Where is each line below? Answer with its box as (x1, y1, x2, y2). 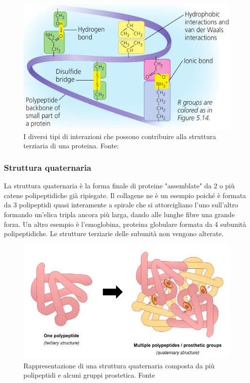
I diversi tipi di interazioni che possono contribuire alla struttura (23, 131, 216, 141)
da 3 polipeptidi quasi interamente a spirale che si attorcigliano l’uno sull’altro (4, 200, 238, 210)
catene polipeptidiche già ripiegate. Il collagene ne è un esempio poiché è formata (4, 190, 246, 200)
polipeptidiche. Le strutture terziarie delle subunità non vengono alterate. (4, 228, 224, 239)
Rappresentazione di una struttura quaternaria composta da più (23, 360, 215, 370)
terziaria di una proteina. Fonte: (23, 141, 119, 151)
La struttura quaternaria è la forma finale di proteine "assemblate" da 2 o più (4, 181, 235, 191)
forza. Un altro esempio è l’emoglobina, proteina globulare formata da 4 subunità (4, 219, 246, 229)
